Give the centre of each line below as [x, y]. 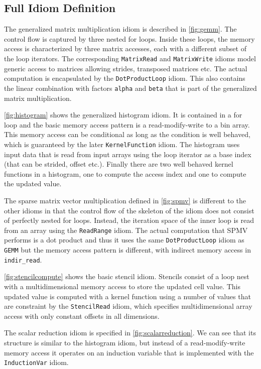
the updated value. [33, 183]
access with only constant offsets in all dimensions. [82, 316]
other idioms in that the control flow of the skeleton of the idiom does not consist [129, 210]
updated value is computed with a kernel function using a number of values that [127, 296]
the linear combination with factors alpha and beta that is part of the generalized [130, 88]
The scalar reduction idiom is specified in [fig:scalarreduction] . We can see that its [130, 333]
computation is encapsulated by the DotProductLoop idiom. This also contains [125, 78]
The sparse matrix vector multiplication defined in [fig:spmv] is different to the [125, 200]
